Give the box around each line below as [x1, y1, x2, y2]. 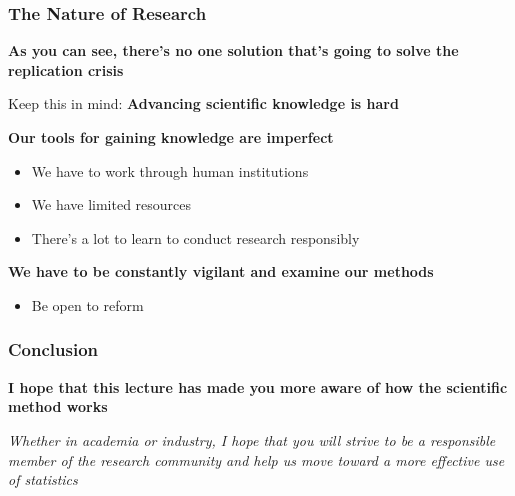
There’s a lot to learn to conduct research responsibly [31, 227, 360, 248]
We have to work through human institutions [31, 160, 309, 181]
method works [8, 396, 108, 417]
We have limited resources [31, 194, 192, 215]
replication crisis [8, 59, 124, 80]
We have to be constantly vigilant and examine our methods [8, 261, 434, 282]
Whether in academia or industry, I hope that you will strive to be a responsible [8, 429, 496, 450]
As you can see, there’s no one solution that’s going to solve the [8, 40, 459, 61]
